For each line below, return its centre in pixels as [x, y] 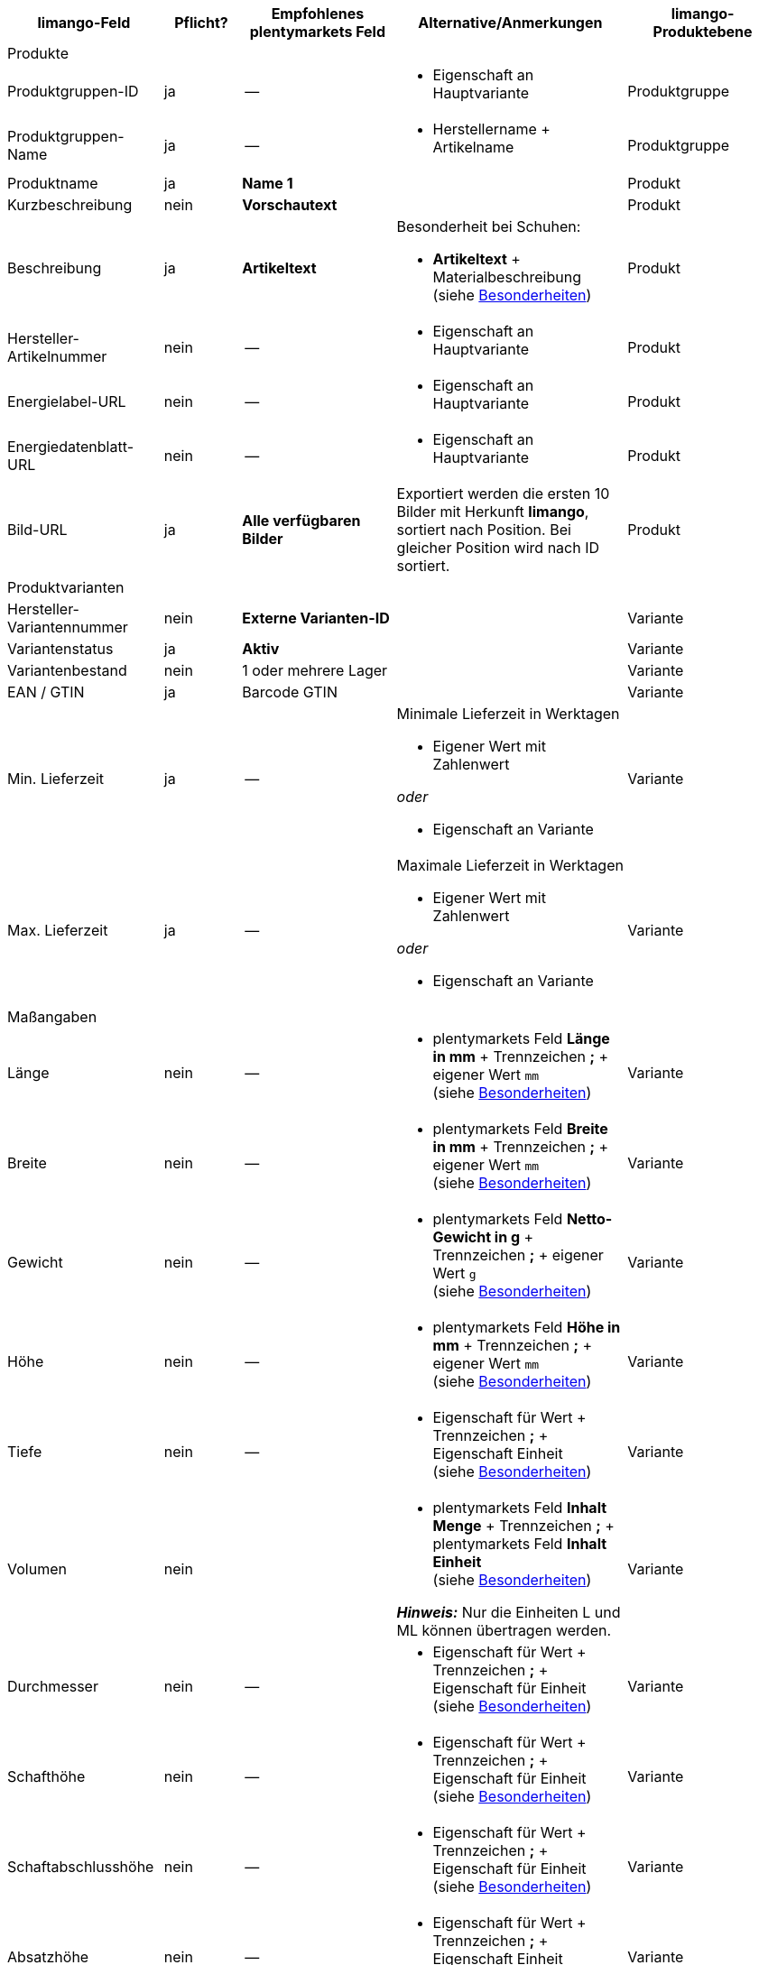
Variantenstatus [60, 649]
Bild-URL [37, 530]
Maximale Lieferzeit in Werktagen [510, 865]
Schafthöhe [46, 1776]
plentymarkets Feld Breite [520, 1129]
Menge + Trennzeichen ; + [523, 1526]
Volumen [37, 1569]
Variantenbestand [67, 670]
